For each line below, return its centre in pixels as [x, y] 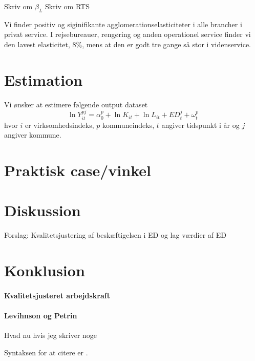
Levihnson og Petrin [41, 315]
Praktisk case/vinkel [78, 170]
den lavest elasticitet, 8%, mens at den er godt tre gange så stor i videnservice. [128, 44]
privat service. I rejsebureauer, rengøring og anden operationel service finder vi [128, 34]
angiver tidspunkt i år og [200, 125]
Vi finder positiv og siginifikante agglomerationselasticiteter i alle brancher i [123, 24]
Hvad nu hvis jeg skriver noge [51, 335]
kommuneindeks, [128, 125]
